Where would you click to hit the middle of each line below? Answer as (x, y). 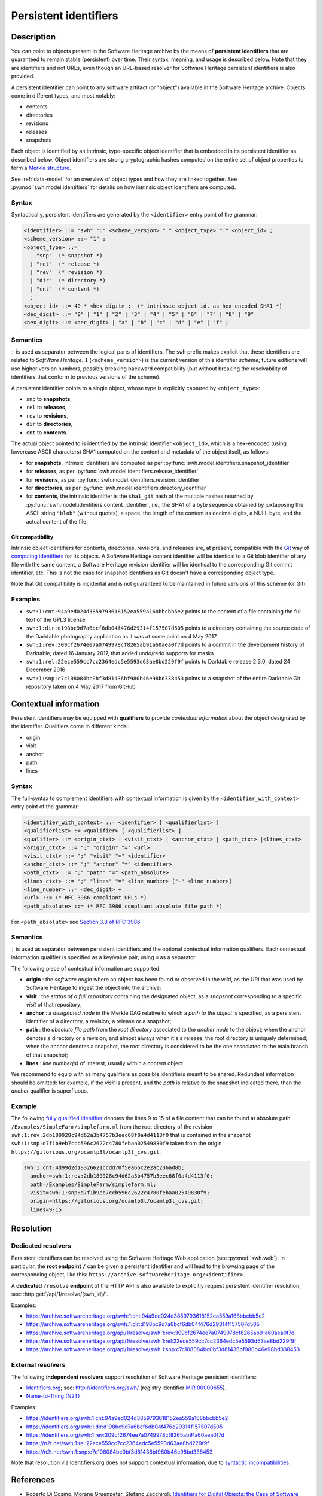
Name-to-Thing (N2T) (53, 1396)
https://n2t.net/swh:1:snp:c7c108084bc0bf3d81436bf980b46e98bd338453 (119, 1452)
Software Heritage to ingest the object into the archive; (94, 988)
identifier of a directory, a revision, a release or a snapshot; (99, 1021)
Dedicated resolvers (41, 1246)
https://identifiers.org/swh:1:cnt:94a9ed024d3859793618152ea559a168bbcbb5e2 (127, 1418)
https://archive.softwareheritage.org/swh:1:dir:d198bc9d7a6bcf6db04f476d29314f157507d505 (143, 1324)
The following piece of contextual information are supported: (86, 968)
